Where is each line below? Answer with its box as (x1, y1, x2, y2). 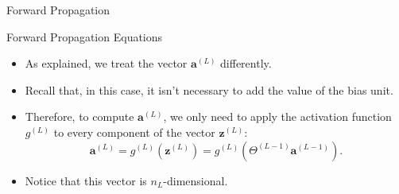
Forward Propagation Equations (6, 28, 163, 45)
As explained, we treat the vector (25, 55, 188, 72)
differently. (220, 55, 272, 72)
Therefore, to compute (25, 108, 134, 125)
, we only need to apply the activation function (163, 108, 392, 125)
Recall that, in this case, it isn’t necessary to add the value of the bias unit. (25, 81, 393, 98)
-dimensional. (163, 172, 228, 188)
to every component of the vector (53, 123, 215, 140)
